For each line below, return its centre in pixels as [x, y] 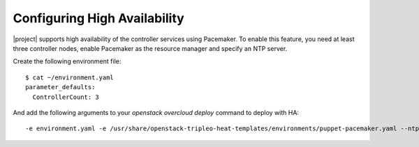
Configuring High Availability [98, 18]
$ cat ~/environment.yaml [70, 77]
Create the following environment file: [67, 61]
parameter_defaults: [60, 87]
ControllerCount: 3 [66, 97]
